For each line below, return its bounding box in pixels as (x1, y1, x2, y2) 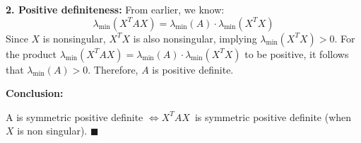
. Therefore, (88, 62, 138, 76)
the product (6, 46, 57, 61)
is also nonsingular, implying (133, 30, 257, 45)
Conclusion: (6, 86, 64, 101)
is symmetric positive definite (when (194, 109, 352, 124)
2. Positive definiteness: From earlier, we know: (6, 2, 225, 16)
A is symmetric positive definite (6, 109, 143, 124)
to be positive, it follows (244, 46, 349, 61)
